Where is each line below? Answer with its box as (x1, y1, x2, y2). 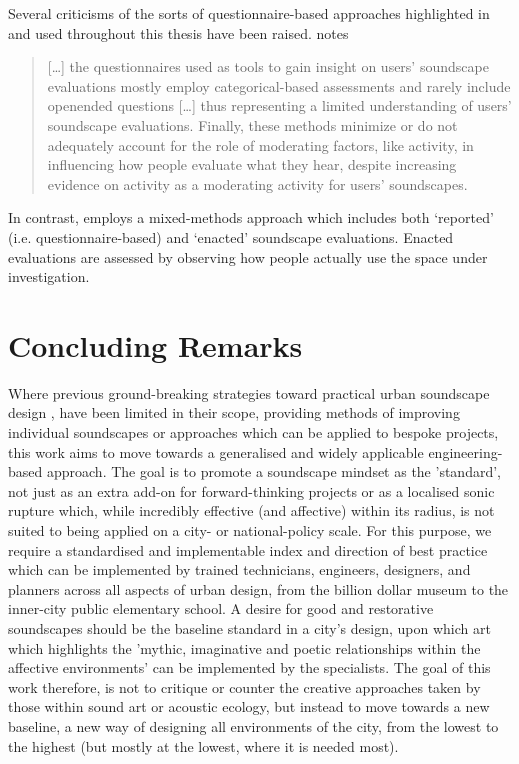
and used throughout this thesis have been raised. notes (8, 22, 349, 43)
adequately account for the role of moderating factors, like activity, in (47, 134, 474, 155)
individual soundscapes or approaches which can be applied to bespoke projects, (8, 422, 499, 443)
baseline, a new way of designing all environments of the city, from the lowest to (8, 715, 499, 736)
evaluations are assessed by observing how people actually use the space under (8, 246, 488, 267)
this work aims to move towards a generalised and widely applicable (8, 441, 424, 462)
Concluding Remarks (8, 324, 303, 365)
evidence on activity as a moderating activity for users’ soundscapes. (47, 173, 468, 194)
